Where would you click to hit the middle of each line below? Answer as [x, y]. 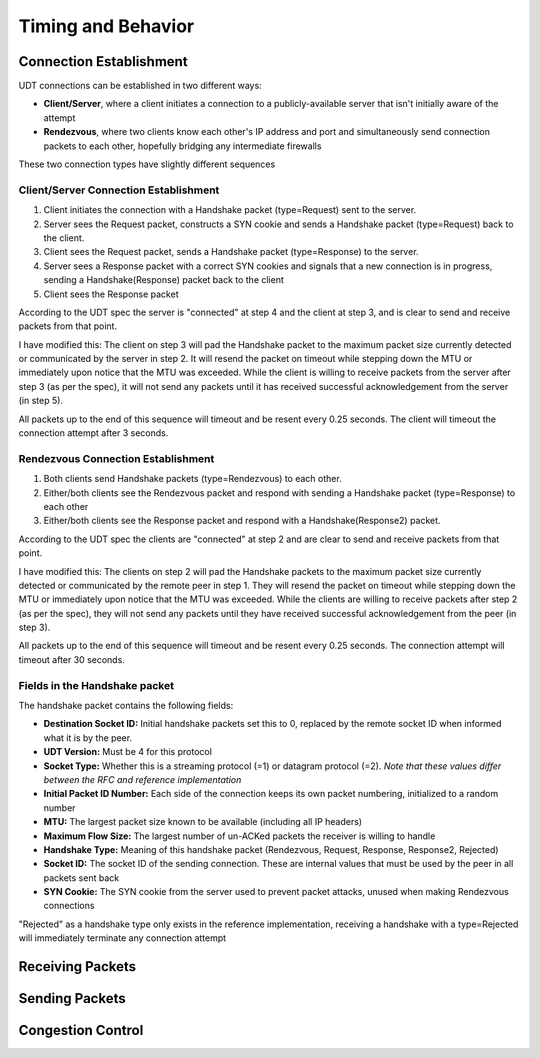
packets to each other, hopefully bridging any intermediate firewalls [182, 146]
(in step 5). [41, 401]
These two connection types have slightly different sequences [147, 164]
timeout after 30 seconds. [71, 659]
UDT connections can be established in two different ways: [140, 86]
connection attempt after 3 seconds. [93, 433]
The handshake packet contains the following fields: [126, 705]
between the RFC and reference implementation [142, 779]
